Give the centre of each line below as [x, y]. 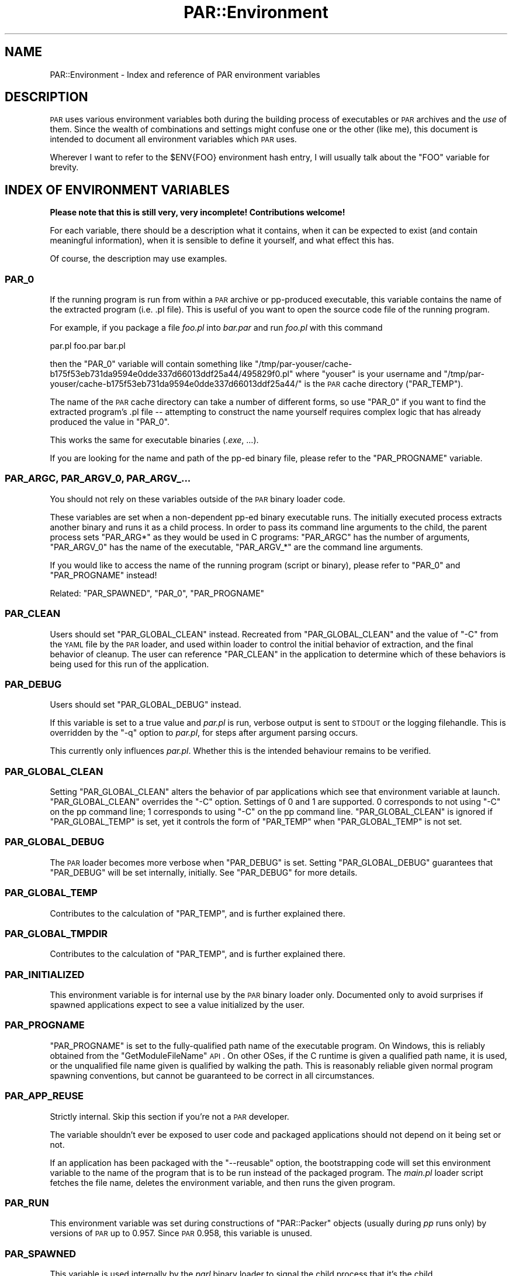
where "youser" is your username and [369, 374]
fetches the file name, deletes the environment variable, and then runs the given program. [223, 1182]
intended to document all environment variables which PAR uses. [173, 139]
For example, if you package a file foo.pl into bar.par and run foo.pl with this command [216, 328]
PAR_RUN [27, 1203]
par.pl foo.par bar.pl [88, 346]
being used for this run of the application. [129, 664]
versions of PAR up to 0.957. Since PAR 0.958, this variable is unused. [181, 1233]
